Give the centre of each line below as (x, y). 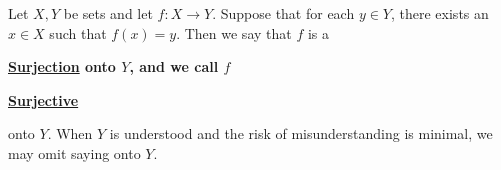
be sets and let (108, 13)
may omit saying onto (74, 152)
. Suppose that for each (283, 13)
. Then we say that (234, 32)
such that (78, 32)
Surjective (43, 99)
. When (70, 133)
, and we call (174, 66)
